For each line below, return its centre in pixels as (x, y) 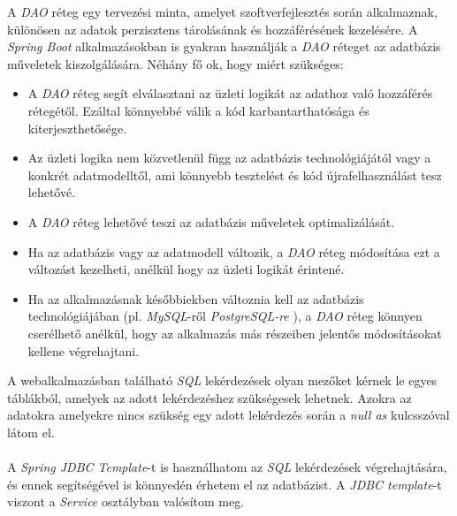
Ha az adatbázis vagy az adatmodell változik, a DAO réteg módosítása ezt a (234, 251)
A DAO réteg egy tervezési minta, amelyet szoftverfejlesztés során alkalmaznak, (222, 11)
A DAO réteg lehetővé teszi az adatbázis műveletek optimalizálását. (211, 221)
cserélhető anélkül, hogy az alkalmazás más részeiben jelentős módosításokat (235, 333)
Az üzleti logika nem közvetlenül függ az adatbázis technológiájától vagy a (229, 158)
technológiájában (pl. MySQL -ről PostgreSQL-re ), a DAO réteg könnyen (225, 316)
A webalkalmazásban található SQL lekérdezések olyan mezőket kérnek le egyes (222, 380)
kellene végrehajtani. (84, 350)
